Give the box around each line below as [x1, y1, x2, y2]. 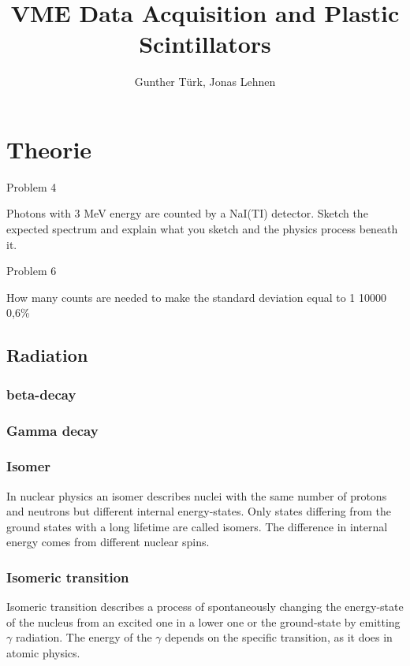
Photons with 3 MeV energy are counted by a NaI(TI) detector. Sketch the [6, 205, 368, 221]
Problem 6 [6, 262, 57, 279]
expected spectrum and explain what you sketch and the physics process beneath [6, 221, 398, 237]
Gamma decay [6, 420, 99, 440]
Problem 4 [6, 178, 57, 195]
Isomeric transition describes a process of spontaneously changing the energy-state [6, 598, 404, 615]
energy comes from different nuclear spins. [6, 534, 210, 550]
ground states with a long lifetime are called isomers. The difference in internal [6, 518, 388, 534]
